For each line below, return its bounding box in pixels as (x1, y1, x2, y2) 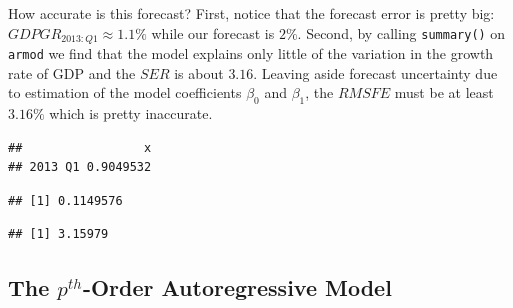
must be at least (394, 82, 494, 103)
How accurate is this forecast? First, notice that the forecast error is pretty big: (8, 3, 495, 23)
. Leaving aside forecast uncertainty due (253, 62, 498, 83)
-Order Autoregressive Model (82, 272, 392, 303)
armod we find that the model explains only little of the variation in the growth (8, 43, 494, 64)
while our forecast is (151, 22, 275, 43)
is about (174, 62, 224, 83)
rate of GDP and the (8, 62, 136, 83)
